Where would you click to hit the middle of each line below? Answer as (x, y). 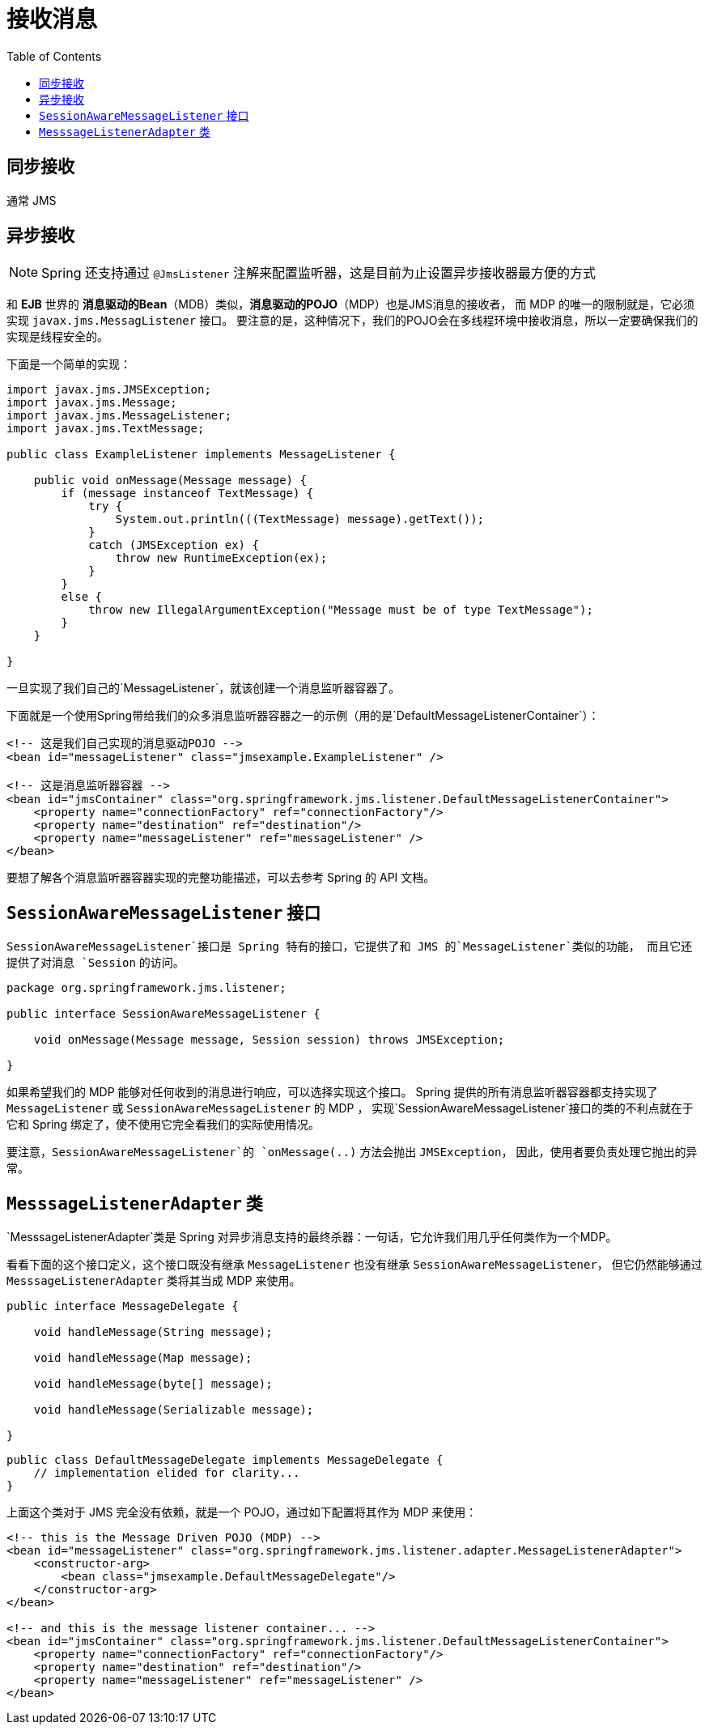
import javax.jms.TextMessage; (106, 429)
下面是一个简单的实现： (69, 364)
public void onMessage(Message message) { (170, 481)
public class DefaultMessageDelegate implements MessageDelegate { (225, 1460)
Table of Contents (54, 56)
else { (82, 597)
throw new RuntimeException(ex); (221, 558)
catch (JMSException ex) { (174, 545)
